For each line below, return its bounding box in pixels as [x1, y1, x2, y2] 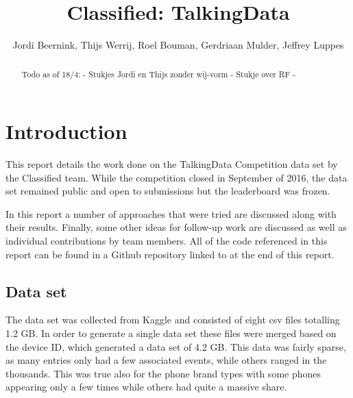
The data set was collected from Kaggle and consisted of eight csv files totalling [5, 312, 340, 327]
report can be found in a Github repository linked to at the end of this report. [5, 247, 334, 261]
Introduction [5, 117, 127, 145]
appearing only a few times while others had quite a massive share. [5, 380, 287, 394]
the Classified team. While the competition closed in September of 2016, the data [5, 170, 348, 184]
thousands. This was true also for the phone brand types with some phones [5, 366, 321, 380]
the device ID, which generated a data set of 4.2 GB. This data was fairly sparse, [5, 339, 346, 353]
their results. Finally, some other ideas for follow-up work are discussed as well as [5, 220, 347, 234]
